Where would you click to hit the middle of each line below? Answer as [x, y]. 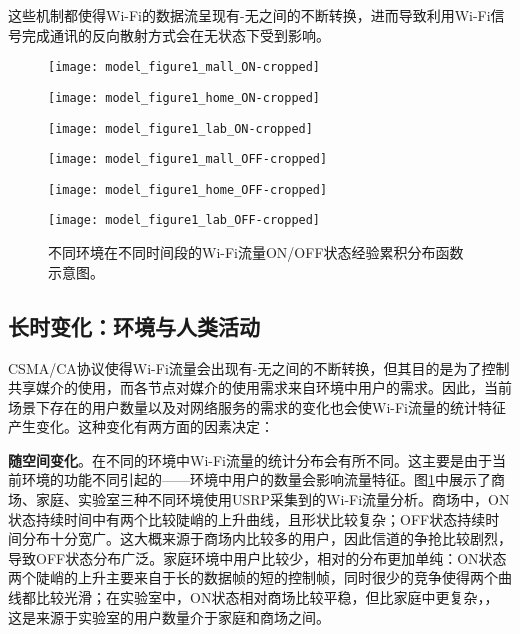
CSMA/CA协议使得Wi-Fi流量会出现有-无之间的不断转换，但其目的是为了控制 [259, 367]
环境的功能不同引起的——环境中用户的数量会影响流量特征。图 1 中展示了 [256, 479]
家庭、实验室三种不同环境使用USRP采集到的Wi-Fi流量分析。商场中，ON [272, 499]
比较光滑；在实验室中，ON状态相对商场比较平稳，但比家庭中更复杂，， [267, 597]
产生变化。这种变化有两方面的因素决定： [141, 426]
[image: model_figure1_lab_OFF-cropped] [184, 220]
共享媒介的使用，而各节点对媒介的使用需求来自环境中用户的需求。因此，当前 [260, 387]
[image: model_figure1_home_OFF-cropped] [188, 189]
